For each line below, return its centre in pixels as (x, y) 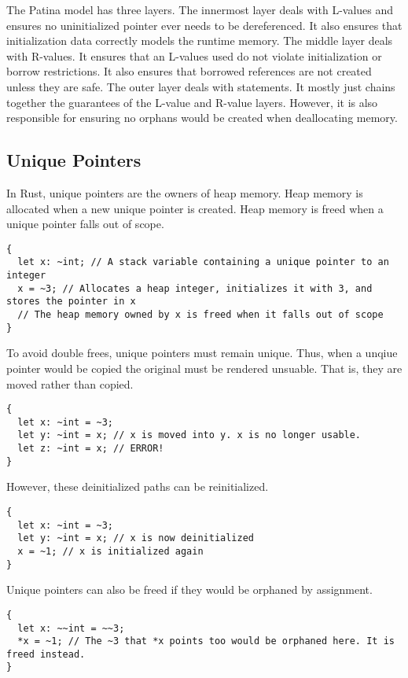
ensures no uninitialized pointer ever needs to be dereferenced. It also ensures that (204, 25)
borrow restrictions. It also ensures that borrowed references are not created (189, 71)
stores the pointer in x (71, 302)
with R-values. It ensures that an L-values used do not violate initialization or (194, 55)
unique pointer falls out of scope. (85, 224)
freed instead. (46, 654)
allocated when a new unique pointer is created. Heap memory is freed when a (195, 208)
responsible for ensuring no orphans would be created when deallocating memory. (202, 118)
